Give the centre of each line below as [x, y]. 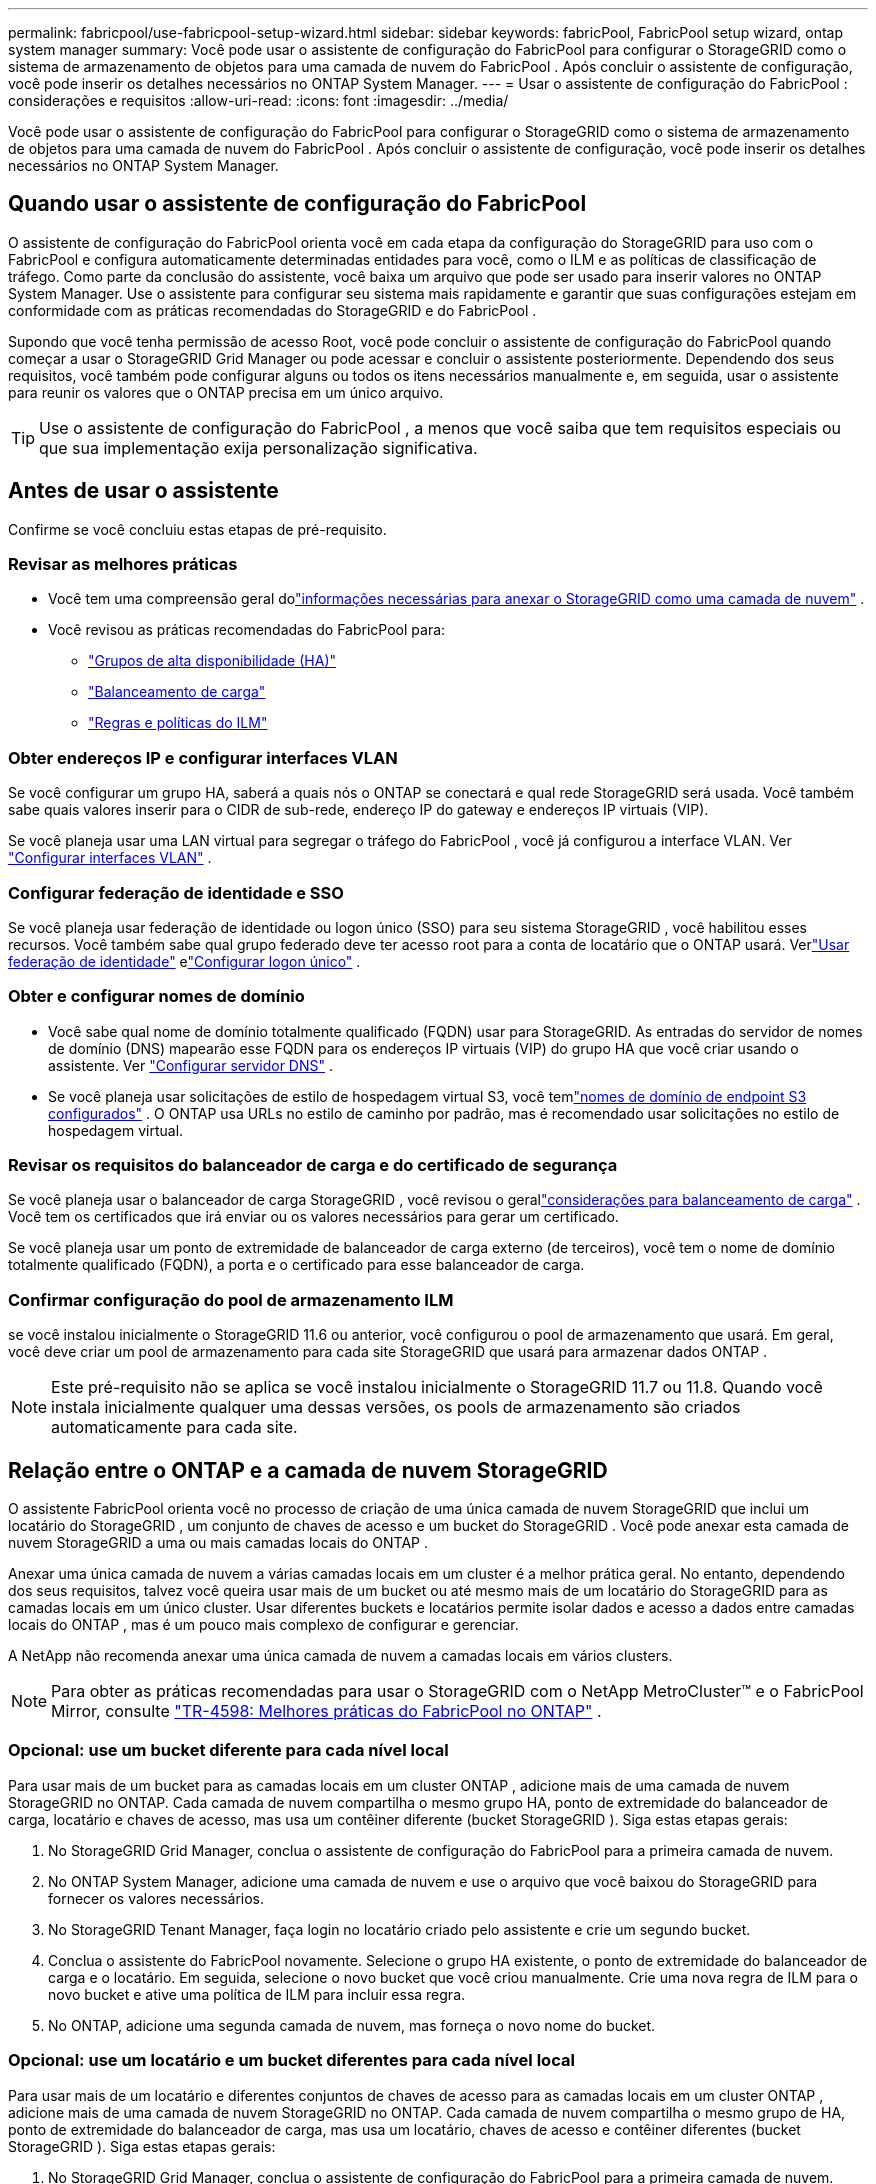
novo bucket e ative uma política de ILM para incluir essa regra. [257, 1994]
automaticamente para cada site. [174, 1427]
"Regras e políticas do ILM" [178, 723]
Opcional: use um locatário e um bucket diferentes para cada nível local [291, 2060]
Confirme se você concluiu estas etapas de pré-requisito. [197, 529]
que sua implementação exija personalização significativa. [258, 447]
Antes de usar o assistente [143, 491]
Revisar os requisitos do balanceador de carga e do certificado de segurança [313, 1165]
